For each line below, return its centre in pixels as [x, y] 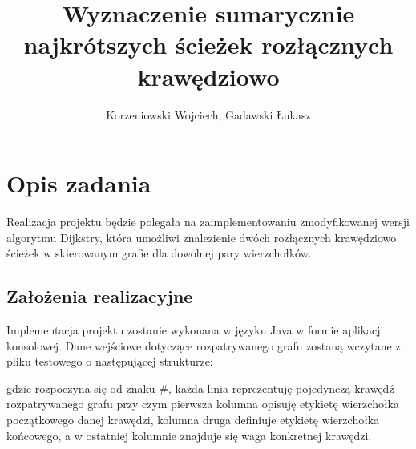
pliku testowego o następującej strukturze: [110, 361]
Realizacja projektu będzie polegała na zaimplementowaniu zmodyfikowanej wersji [208, 222]
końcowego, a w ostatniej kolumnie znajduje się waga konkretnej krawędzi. [189, 435]
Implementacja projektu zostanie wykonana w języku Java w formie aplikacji [195, 330]
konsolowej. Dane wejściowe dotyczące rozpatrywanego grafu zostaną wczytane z [204, 345]
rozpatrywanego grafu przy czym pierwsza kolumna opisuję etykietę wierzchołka [203, 404]
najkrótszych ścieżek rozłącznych [208, 44]
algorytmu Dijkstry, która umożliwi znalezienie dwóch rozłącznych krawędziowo [202, 237]
